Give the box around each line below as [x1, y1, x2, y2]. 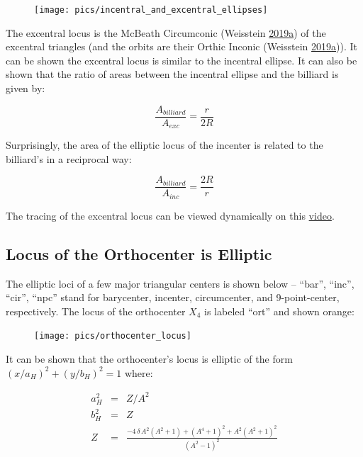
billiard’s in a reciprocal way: [6, 151, 132, 166]
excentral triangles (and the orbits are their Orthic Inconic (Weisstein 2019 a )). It [6, 39, 357, 54]
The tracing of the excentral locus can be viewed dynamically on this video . [6, 208, 335, 222]
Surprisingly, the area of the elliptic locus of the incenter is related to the [6, 137, 323, 152]
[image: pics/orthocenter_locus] [34, 331, 191, 342]
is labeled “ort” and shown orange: [204, 303, 354, 318]
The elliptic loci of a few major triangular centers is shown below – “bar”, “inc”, [6, 276, 354, 290]
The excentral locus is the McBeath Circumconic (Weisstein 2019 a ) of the [6, 25, 326, 40]
